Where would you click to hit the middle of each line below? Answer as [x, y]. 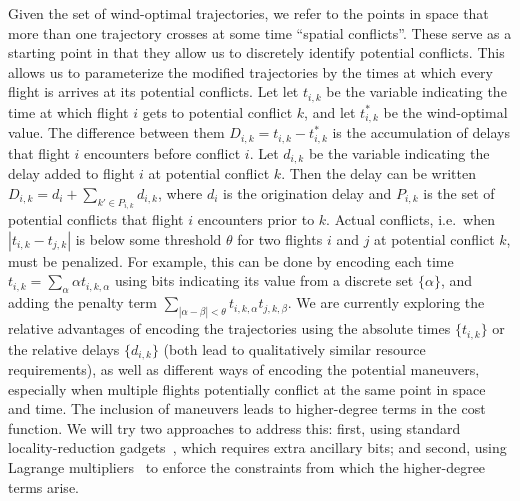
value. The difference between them [116, 132]
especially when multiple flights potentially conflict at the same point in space [247, 388]
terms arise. [43, 486]
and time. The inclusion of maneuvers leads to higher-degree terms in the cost [247, 408]
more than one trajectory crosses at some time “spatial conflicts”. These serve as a [260, 32]
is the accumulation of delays [421, 132]
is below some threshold [148, 238]
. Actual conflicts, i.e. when [410, 219]
